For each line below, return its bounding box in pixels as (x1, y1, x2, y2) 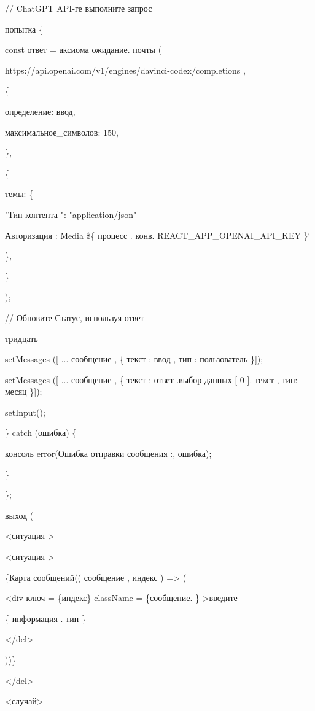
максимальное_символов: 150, (5, 125, 119, 138)
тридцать (5, 332, 38, 344)
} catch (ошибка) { (5, 426, 77, 439)
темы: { (5, 187, 34, 200)
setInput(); (5, 405, 45, 418)
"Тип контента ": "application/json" (5, 208, 137, 220)
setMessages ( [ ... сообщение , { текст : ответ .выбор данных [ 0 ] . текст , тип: (5, 373, 298, 386)
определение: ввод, (5, 104, 76, 117)
